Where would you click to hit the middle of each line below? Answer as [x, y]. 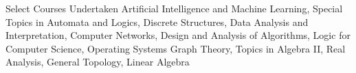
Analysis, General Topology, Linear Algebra [98, 62]
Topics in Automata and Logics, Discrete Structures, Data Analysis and [157, 21]
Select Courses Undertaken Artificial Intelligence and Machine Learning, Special [174, 8]
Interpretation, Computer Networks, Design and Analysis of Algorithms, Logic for [178, 35]
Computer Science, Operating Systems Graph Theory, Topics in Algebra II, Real [176, 48]
